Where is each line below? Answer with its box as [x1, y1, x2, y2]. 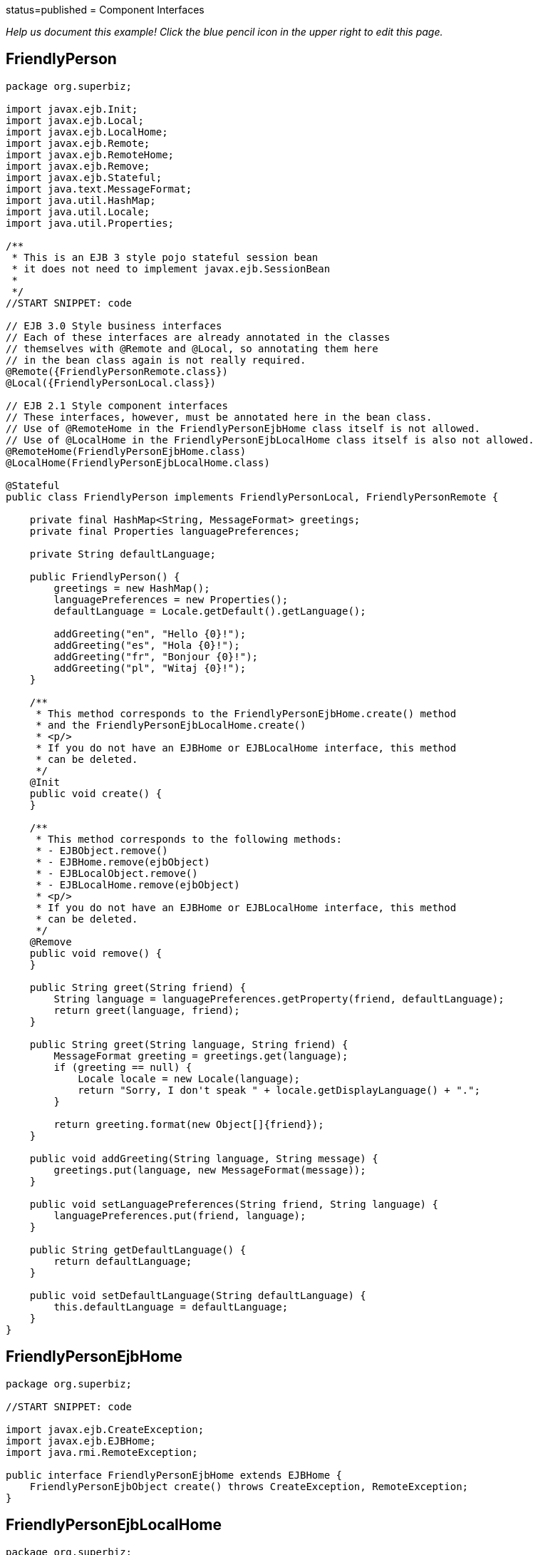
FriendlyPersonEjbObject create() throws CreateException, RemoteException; [29, 1480, 469, 1492]
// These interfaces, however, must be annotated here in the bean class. [6, 411, 433, 423]
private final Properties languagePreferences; [29, 525, 301, 537]
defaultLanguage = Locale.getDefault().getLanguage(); [53, 605, 366, 617]
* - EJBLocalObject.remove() [36, 867, 198, 879]
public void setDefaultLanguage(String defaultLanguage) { [29, 1289, 366, 1301]
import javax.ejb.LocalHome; [6, 125, 168, 138]
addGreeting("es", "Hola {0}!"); [53, 639, 240, 651]
